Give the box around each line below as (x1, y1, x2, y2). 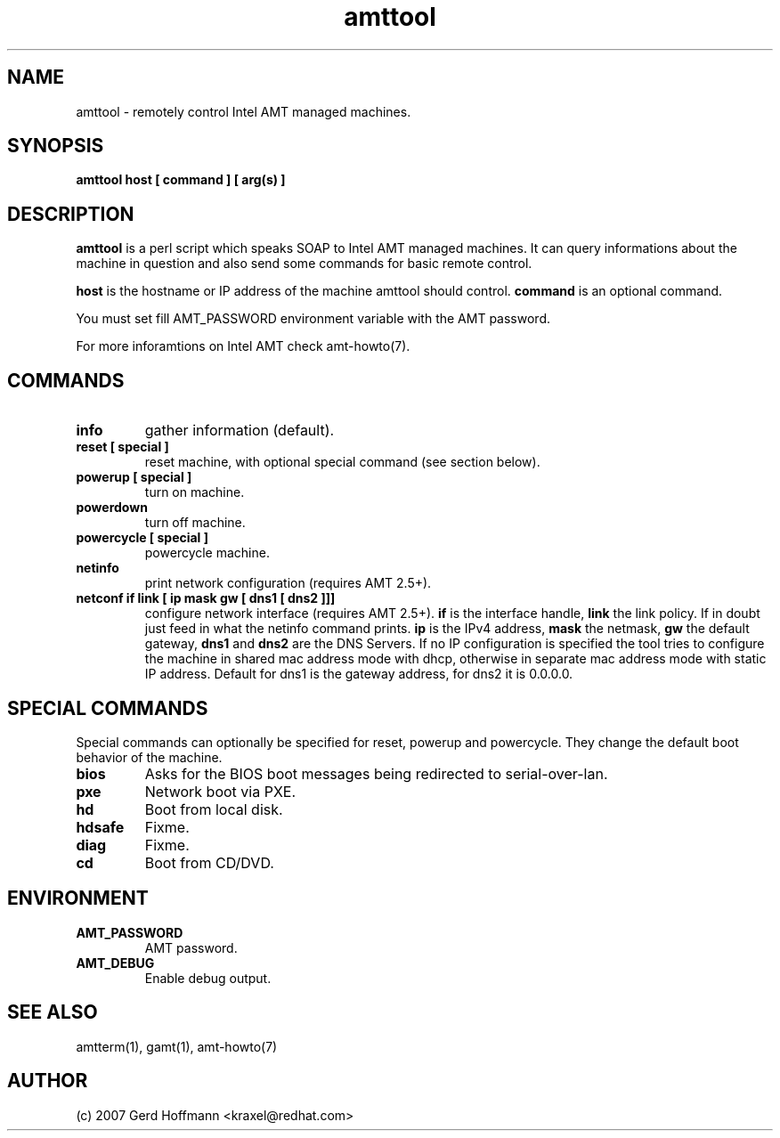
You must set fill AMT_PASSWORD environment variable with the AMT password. (76, 311, 550, 327)
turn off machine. (144, 515, 246, 531)
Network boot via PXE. (144, 782, 297, 801)
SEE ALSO (7, 1001, 98, 1024)
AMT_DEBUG (76, 955, 155, 971)
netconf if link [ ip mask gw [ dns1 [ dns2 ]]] (76, 590, 336, 606)
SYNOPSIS (7, 134, 104, 158)
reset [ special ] (76, 439, 169, 455)
